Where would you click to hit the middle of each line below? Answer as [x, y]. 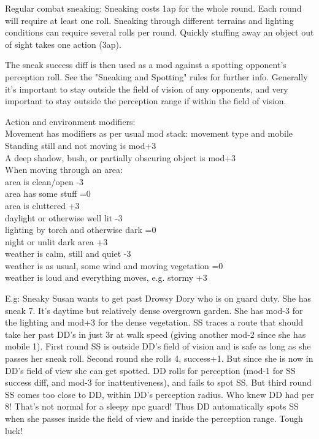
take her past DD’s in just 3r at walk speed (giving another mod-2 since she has [156, 334]
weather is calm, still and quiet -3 [68, 254]
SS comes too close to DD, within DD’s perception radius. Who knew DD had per [159, 394]
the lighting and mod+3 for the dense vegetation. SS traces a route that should [154, 322]
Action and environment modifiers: [70, 121]
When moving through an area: [64, 170]
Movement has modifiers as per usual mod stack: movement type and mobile [149, 133]
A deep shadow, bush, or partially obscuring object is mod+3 [121, 157]
